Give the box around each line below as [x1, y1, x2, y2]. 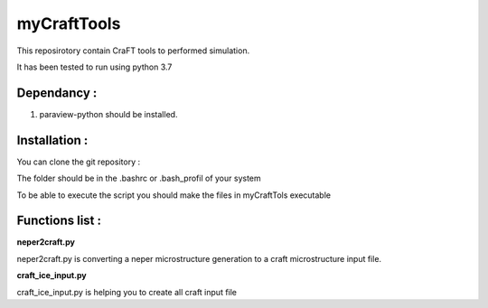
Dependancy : [16, 85, 98, 100]
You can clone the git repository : [16, 156, 140, 167]
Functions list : [16, 213, 102, 229]
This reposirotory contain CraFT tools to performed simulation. [16, 45, 250, 56]
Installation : [16, 132, 89, 148]
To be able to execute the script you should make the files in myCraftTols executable [16, 190, 332, 201]
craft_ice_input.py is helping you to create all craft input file [16, 286, 238, 297]
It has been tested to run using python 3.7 [16, 61, 173, 72]
